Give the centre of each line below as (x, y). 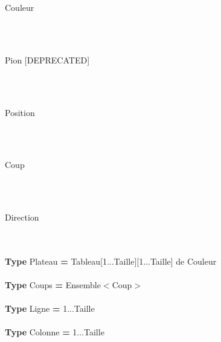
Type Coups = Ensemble (53, 285)
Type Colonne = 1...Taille (55, 332)
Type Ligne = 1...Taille (50, 308)
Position (20, 112)
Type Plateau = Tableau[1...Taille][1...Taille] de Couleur (111, 261)
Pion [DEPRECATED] (47, 60)
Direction (22, 217)
